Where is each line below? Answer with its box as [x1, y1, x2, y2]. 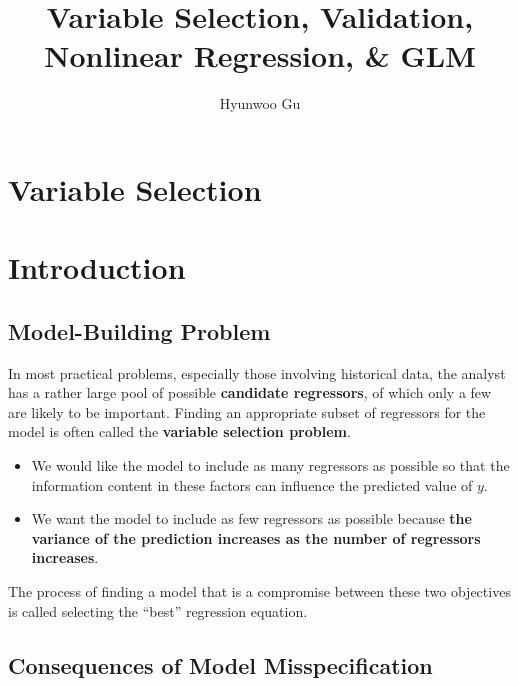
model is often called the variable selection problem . [8, 421, 351, 442]
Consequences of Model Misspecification [8, 649, 433, 680]
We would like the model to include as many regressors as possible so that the [31, 455, 510, 476]
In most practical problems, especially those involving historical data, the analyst [8, 362, 506, 383]
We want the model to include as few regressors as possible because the [31, 508, 472, 529]
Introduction [8, 247, 186, 288]
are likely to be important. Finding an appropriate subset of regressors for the [8, 401, 486, 422]
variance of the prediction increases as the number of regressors [31, 527, 481, 548]
